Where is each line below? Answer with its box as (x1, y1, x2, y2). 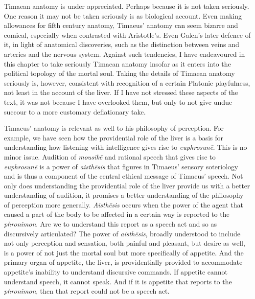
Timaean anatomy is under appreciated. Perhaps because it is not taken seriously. (4, 1, 249, 11)
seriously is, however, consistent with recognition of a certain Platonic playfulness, (4, 77, 250, 88)
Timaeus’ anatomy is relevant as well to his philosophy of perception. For (4, 123, 224, 133)
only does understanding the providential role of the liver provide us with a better (4, 180, 250, 190)
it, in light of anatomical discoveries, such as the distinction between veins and (4, 39, 239, 49)
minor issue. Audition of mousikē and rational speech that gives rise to (4, 151, 216, 161)
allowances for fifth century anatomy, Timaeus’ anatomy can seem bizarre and (4, 20, 238, 30)
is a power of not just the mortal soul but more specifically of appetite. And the (4, 247, 244, 257)
